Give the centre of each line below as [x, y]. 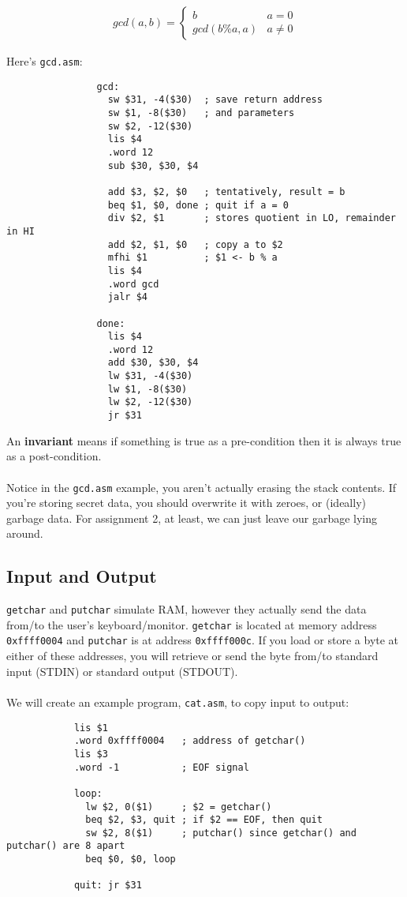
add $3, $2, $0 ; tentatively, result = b [226, 191]
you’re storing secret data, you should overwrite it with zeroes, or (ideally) [186, 503]
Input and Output [82, 576]
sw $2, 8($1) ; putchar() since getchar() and [221, 833]
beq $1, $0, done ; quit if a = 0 [198, 205]
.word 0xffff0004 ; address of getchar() [190, 741]
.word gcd [133, 284]
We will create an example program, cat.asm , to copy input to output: [178, 702]
